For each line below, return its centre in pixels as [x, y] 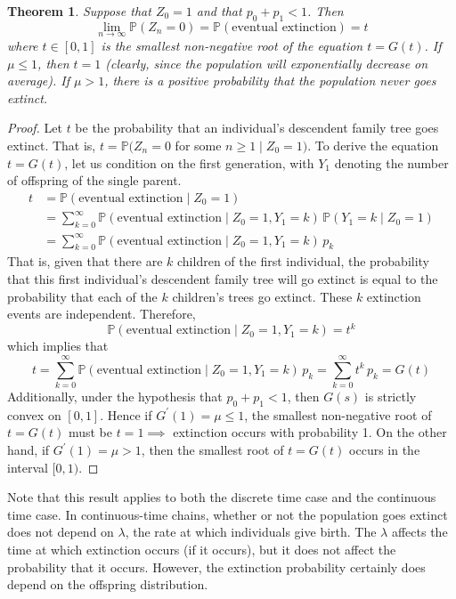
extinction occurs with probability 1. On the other [310, 432]
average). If [38, 81]
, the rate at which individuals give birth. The [251, 532]
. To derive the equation [373, 145]
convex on [34, 414]
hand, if [28, 450]
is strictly [391, 397]
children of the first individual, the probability [304, 261]
